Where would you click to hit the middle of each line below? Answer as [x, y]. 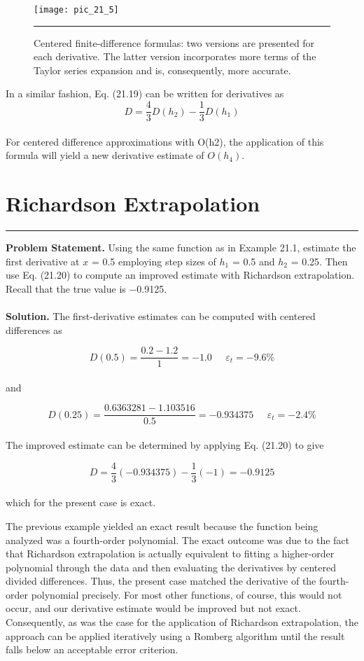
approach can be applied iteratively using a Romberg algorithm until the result [175, 635]
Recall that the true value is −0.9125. [86, 288]
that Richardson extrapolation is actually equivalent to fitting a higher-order [170, 554]
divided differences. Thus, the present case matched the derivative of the [161, 581]
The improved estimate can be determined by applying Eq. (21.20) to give [165, 445]
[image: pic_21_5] [76, 10]
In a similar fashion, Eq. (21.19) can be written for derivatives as [145, 93]
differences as [34, 329]
